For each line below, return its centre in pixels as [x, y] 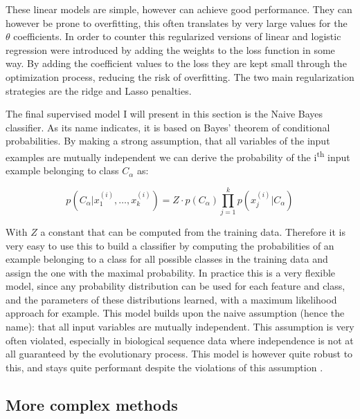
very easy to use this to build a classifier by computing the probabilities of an [170, 245]
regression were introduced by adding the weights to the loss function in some [170, 49]
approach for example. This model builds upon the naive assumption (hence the [175, 313]
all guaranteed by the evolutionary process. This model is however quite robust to [179, 354]
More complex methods [92, 404]
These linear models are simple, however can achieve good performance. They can [179, 9]
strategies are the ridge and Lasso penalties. [99, 90]
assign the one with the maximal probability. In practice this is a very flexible [171, 272]
